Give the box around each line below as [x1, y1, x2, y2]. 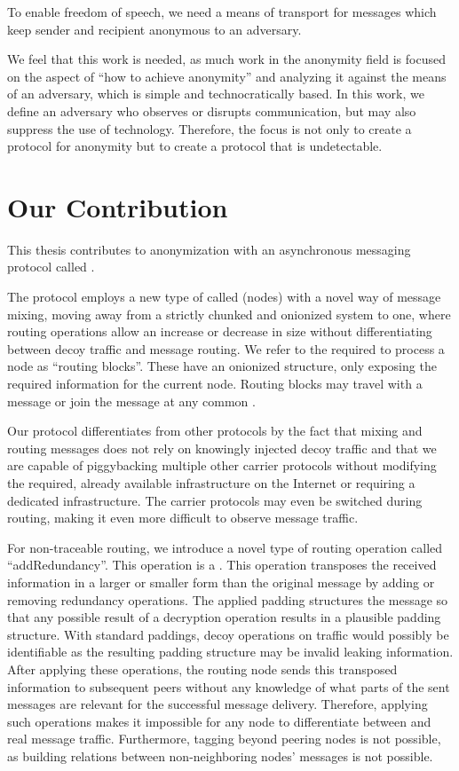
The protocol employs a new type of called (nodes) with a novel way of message [7, 287, 441, 306]
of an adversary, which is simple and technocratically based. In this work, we [7, 84, 424, 103]
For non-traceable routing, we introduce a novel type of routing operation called [7, 538, 443, 556]
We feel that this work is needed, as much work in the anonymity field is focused [7, 50, 446, 68]
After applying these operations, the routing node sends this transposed [7, 659, 398, 678]
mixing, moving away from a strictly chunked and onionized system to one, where [7, 304, 451, 323]
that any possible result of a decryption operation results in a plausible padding [7, 608, 441, 626]
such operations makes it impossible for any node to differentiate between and [7, 712, 431, 730]
